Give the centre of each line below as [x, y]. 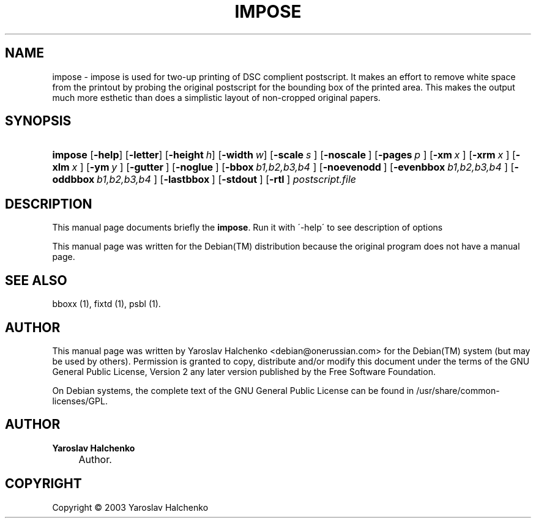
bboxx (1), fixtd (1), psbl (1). [106, 304]
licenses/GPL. [80, 401]
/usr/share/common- [458, 390]
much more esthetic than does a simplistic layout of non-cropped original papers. [216, 97]
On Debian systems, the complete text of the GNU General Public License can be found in [233, 390]
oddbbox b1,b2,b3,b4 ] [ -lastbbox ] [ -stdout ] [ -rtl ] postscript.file [204, 180]
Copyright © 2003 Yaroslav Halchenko [130, 507]
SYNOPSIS [38, 121]
